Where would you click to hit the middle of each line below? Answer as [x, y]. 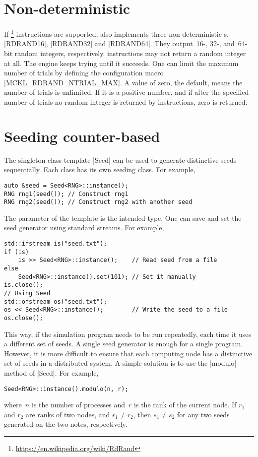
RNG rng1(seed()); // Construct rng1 [66, 194]
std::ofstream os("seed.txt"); [56, 301]
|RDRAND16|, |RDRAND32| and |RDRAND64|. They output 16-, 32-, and [119, 43]
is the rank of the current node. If [185, 405]
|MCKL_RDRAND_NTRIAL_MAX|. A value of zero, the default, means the [123, 82]
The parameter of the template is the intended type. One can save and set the [123, 218]
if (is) [17, 252]
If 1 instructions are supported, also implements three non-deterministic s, [117, 33]
